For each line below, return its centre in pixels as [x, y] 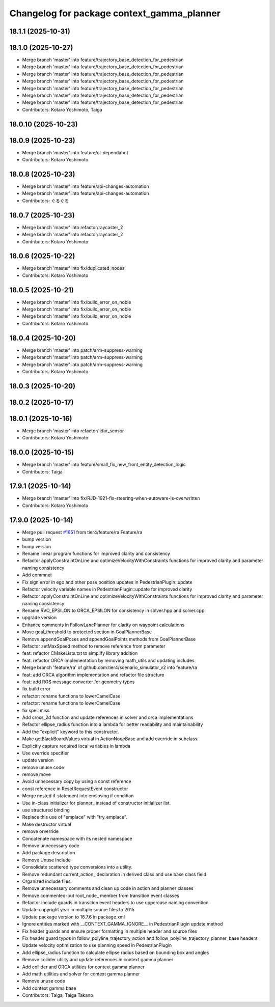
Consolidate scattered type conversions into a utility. [77, 867]
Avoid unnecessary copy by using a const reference [77, 781]
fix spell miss [36, 710]
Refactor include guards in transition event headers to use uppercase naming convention [115, 903]
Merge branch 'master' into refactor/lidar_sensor [73, 431]
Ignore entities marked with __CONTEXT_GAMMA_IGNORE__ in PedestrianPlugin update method [122, 924]
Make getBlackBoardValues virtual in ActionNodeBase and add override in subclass [110, 739]
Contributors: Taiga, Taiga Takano [58, 995]
